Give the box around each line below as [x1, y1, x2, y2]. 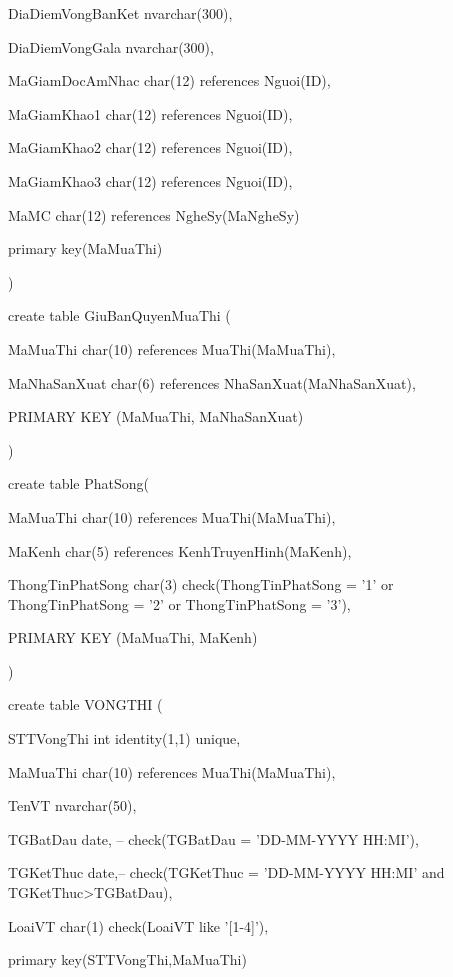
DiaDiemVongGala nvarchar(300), [8, 36, 214, 57]
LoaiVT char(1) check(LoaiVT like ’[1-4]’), [8, 915, 269, 936]
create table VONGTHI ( [8, 694, 163, 715]
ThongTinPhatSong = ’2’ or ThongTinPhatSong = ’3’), [8, 593, 351, 614]
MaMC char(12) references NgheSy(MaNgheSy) [8, 204, 300, 225]
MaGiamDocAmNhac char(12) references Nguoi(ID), [8, 70, 331, 91]
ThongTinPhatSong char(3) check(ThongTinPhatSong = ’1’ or [8, 574, 394, 595]
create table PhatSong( [8, 473, 150, 494]
